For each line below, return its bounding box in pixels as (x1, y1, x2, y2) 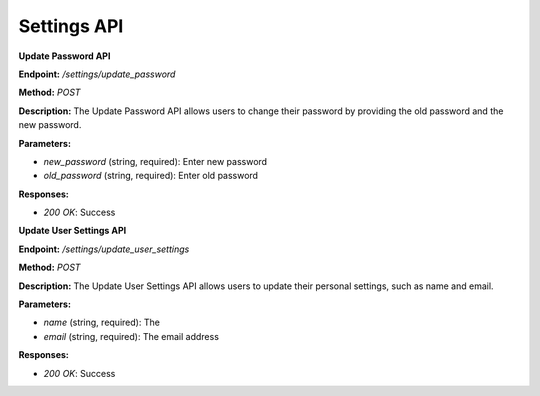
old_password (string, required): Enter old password (43, 170, 259, 182)
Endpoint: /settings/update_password (18, 68, 176, 80)
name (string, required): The (43, 316, 160, 329)
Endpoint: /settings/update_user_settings (18, 243, 190, 255)
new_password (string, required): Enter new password (43, 155, 268, 167)
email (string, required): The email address (43, 330, 220, 342)
